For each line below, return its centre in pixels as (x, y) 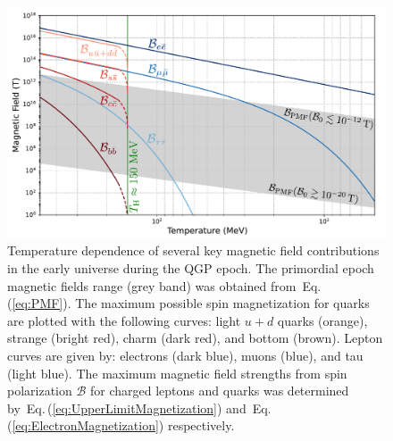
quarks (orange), (322, 320)
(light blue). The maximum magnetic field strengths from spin (177, 373)
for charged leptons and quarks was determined (220, 391)
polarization (40, 391)
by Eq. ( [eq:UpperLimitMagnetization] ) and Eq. (139, 408)
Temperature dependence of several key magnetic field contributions (193, 250)
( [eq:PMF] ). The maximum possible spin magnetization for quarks (188, 303)
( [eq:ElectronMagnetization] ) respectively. (121, 425)
